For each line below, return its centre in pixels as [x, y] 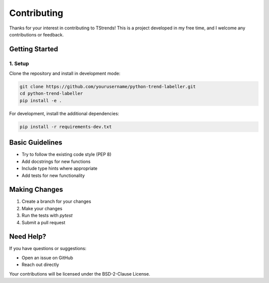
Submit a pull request [44, 222]
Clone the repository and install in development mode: [65, 73]
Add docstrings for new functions [56, 161]
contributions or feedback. [37, 34]
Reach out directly [40, 265]
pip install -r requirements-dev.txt [66, 127]
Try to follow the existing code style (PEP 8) [67, 154]
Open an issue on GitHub [47, 258]
